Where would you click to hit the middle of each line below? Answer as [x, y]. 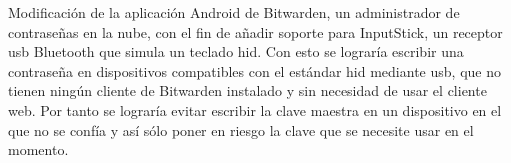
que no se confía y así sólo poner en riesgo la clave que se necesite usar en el [241, 129]
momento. [38, 149]
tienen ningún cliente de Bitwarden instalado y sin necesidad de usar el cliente [247, 90]
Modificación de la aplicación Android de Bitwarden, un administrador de [234, 12]
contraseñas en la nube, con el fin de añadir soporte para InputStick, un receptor [255, 31]
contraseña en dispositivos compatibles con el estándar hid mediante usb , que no [254, 70]
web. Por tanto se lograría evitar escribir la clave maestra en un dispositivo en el [255, 109]
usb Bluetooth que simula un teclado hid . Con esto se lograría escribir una [236, 51]
